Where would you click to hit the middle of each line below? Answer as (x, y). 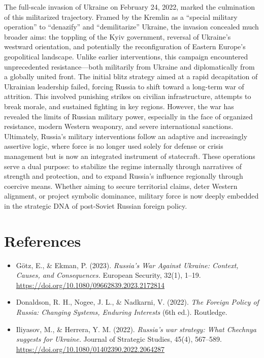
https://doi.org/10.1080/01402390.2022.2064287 (90, 349)
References (43, 240)
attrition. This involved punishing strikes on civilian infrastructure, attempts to (128, 96)
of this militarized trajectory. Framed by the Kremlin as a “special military (121, 17)
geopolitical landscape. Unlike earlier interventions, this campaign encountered (126, 56)
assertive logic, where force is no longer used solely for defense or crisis (114, 146)
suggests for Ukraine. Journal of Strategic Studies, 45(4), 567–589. (119, 339)
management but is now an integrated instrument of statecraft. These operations (130, 156)
